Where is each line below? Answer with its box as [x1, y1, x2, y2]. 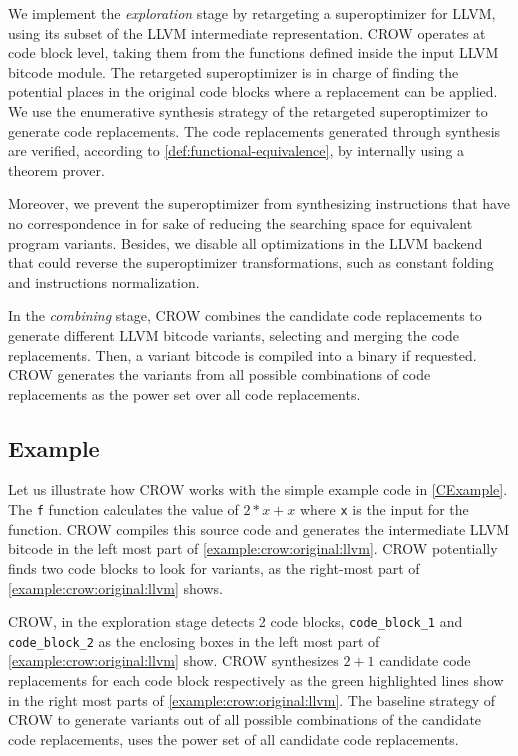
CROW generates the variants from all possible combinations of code [8, 364, 431, 385]
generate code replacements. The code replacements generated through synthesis [8, 120, 501, 141]
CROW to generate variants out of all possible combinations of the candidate [8, 709, 482, 730]
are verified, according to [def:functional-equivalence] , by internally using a [8, 140, 465, 161]
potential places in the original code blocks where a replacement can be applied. [8, 81, 498, 102]
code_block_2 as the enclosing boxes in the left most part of [8, 630, 380, 651]
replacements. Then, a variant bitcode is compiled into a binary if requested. [8, 344, 477, 365]
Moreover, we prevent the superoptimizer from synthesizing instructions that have [8, 193, 510, 214]
